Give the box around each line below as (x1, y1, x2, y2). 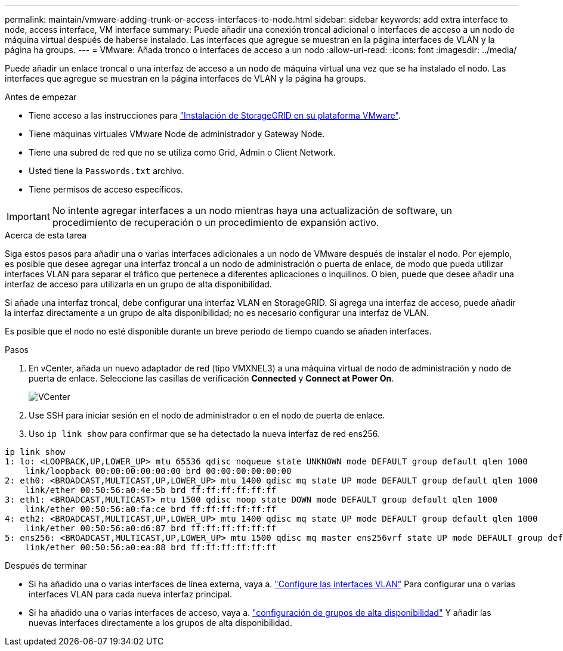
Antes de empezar (5, 92, 77, 102)
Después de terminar (5, 560, 87, 571)
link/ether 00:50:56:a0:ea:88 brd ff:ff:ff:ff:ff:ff (24, 542, 277, 552)
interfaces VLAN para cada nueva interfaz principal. (29, 589, 233, 599)
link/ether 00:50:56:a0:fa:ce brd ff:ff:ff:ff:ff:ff (24, 504, 277, 514)
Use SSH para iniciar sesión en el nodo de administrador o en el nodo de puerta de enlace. (29, 410, 385, 420)
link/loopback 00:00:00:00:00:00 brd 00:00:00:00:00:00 (24, 466, 292, 476)
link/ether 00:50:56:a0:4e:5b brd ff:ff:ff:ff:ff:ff (24, 485, 277, 495)
